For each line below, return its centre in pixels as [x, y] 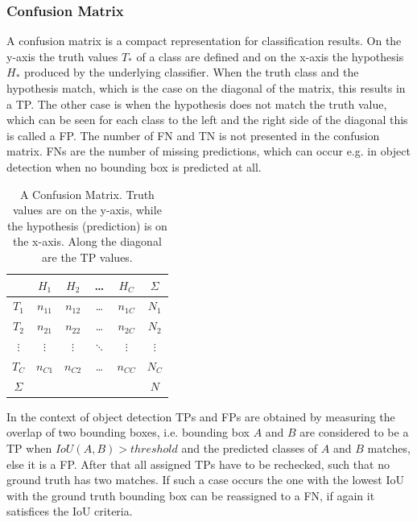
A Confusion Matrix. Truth [87, 194]
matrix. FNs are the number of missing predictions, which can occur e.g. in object [208, 151]
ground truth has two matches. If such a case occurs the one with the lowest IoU [206, 480]
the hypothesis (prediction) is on [87, 225]
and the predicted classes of [250, 448]
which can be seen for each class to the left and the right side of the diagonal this [207, 120]
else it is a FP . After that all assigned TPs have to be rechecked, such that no [198, 464]
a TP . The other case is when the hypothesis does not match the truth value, [197, 104]
